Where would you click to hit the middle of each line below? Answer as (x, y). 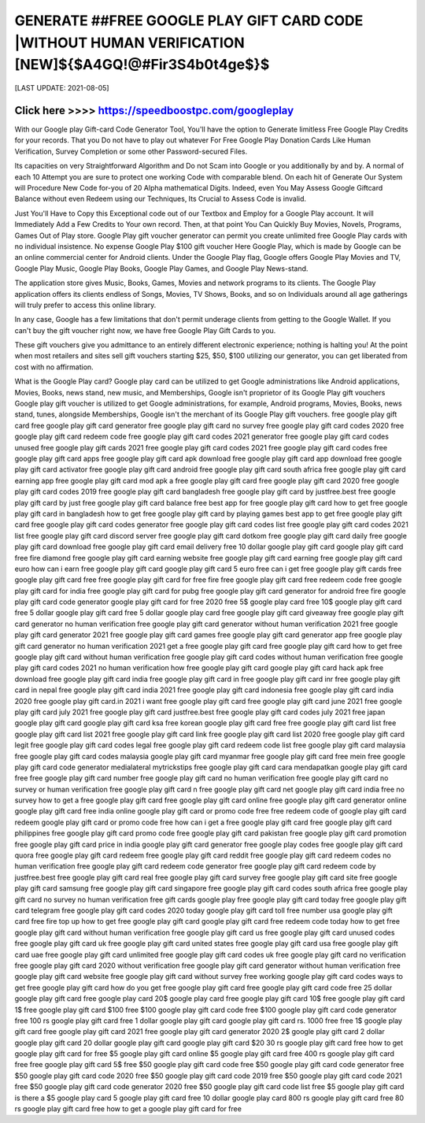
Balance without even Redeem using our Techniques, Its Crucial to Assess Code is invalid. (161, 199)
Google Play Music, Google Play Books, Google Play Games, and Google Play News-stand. (161, 269)
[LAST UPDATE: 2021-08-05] (62, 88)
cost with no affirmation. (54, 367)
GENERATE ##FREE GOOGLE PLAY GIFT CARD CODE (189, 20)
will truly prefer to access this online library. (85, 305)
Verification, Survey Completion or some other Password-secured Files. (131, 151)
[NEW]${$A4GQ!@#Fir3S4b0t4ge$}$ (142, 65)
